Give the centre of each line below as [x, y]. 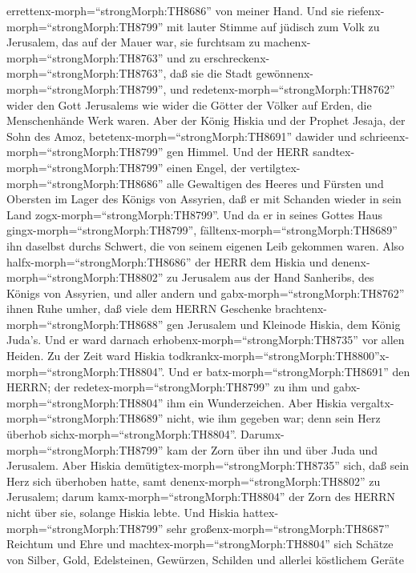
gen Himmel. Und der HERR [238, 152]
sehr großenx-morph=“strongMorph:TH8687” [278, 528]
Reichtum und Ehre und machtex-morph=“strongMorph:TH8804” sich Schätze [200, 544]
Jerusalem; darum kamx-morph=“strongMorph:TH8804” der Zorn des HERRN [201, 497]
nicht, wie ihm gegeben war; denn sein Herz [274, 418]
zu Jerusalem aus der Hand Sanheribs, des [271, 277]
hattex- [261, 512]
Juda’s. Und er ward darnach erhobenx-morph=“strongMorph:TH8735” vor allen [206, 340]
